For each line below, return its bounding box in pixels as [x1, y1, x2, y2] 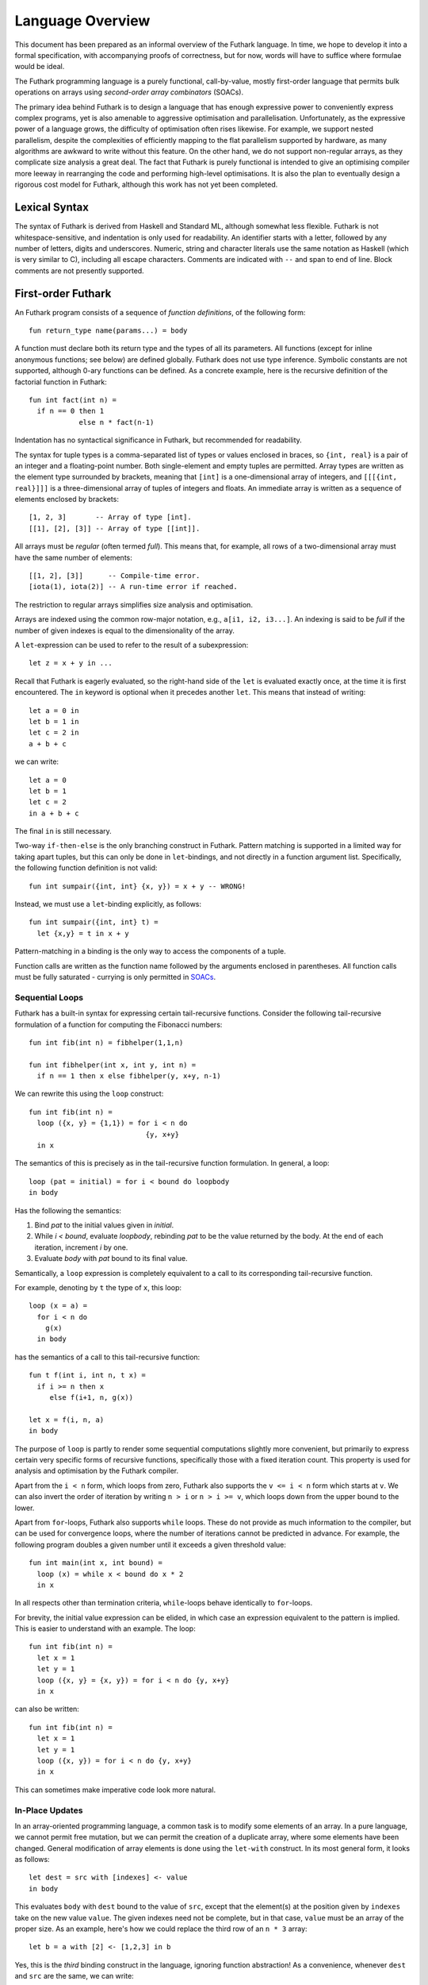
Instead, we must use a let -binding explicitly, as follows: [14, 900, 202, 909]
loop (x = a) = [29, 1301, 88, 1310]
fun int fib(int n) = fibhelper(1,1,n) [29, 1038, 184, 1047]
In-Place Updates [14, 1805, 83, 1816]
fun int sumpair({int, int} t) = [29, 918, 159, 927]
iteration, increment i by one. [34, 1243, 128, 1252]
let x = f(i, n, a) [29, 1415, 105, 1424]
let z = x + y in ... [29, 659, 113, 668]
